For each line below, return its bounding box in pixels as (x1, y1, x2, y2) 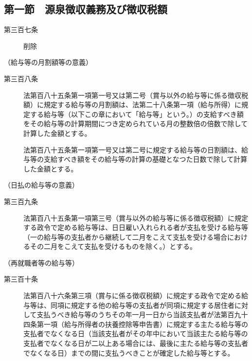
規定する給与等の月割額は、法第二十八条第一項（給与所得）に (43, 99, 241, 110)
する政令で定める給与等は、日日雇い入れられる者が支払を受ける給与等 (23, 222, 248, 232)
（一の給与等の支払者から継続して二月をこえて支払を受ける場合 (23, 231, 227, 242)
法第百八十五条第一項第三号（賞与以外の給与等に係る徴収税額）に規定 (23, 212, 248, 223)
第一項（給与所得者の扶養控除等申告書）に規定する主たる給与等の (36, 319, 248, 329)
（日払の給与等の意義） (4, 180, 79, 190)
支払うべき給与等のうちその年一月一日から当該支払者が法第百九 (36, 309, 241, 320)
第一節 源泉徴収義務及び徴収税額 (4, 1, 167, 17)
